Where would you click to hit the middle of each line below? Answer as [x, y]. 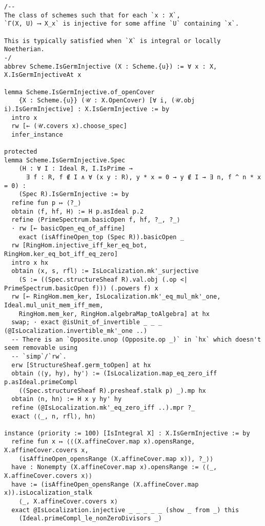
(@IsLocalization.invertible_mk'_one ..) [76, 331]
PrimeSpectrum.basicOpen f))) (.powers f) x [81, 288]
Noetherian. [24, 49]
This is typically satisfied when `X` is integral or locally [113, 41]
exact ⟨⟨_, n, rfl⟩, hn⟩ [54, 416]
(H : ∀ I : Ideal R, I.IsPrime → [76, 169]
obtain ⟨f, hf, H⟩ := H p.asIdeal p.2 [78, 211]
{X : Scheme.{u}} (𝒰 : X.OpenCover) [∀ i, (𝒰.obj [107, 101]
